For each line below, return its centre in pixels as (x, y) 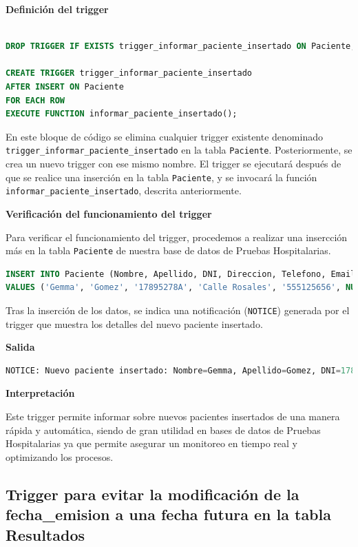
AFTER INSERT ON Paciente (65, 86)
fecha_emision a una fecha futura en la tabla (168, 514)
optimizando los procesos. (60, 456)
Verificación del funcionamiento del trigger (109, 213)
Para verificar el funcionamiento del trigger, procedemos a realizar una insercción (177, 237)
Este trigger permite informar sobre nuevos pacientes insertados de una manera (173, 416)
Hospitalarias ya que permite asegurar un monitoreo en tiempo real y (151, 443)
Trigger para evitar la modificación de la (152, 494)
